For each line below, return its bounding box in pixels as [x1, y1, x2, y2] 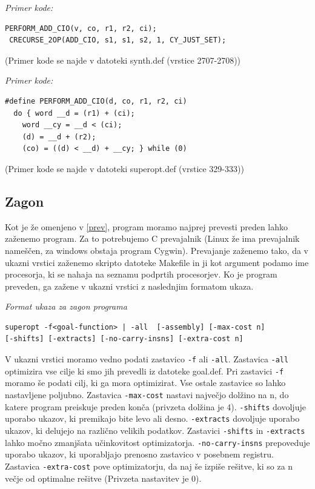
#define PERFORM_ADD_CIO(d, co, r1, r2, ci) [5, 96, 187, 105]
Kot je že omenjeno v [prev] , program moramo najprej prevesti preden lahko [5, 220, 288, 233]
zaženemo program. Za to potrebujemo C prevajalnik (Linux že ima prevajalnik [5, 232, 300, 245]
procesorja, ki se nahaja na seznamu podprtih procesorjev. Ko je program [5, 268, 277, 281]
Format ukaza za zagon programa [5, 300, 127, 313]
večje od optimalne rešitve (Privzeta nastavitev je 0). [5, 471, 202, 484]
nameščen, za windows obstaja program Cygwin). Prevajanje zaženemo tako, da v [5, 244, 309, 256]
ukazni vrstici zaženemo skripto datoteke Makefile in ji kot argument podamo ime [5, 256, 309, 268]
